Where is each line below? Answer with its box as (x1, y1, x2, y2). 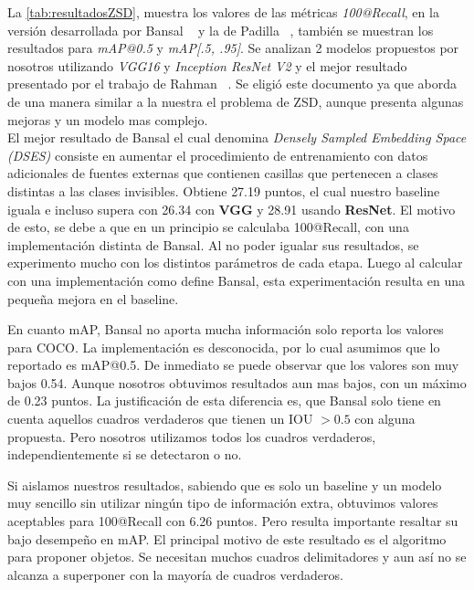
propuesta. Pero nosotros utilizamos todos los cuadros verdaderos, (7, 427, 376, 446)
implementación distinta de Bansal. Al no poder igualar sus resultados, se (7, 235, 419, 254)
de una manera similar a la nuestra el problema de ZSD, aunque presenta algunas (7, 91, 464, 111)
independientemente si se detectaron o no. (7, 445, 242, 464)
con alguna (354, 409, 416, 428)
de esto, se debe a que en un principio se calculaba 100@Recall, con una (7, 217, 409, 237)
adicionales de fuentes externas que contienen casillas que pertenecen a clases (7, 163, 438, 183)
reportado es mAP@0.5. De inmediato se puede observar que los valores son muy (7, 355, 459, 374)
